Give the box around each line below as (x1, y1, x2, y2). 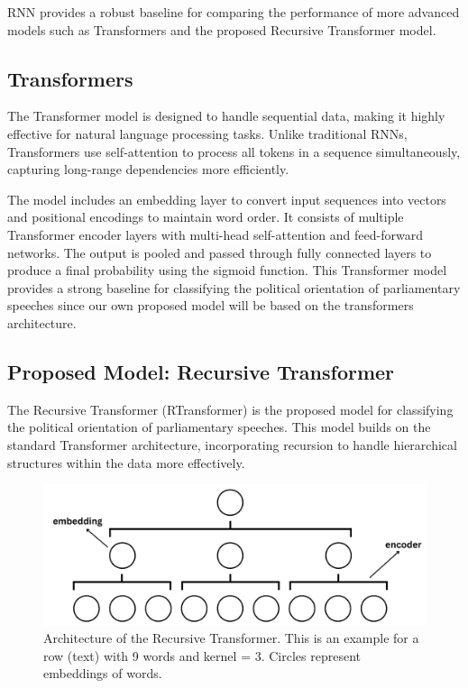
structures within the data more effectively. (7, 453, 245, 472)
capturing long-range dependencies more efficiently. (7, 160, 289, 179)
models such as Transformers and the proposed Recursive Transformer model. (7, 20, 436, 39)
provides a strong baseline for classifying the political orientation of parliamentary (7, 278, 461, 297)
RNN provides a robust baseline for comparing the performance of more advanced (7, 3, 460, 21)
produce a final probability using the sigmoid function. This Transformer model (7, 261, 447, 280)
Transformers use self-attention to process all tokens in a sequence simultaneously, (7, 142, 461, 161)
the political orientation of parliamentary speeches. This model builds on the (7, 417, 431, 436)
